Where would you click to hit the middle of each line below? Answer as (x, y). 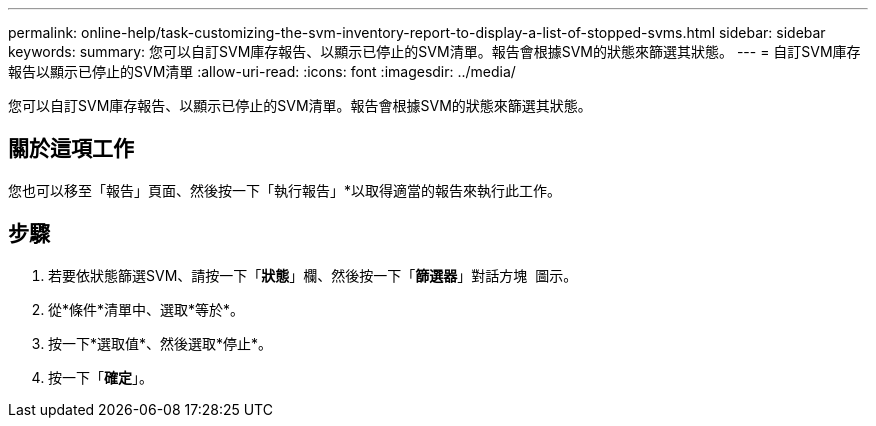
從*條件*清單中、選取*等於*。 (146, 309)
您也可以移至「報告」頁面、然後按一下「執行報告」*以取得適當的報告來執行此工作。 (285, 190)
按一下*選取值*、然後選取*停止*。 (160, 343)
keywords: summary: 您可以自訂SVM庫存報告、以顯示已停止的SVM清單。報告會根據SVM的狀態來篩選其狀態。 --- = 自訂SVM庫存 (434, 51)
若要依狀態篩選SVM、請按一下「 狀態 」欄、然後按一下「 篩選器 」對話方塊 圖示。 (313, 275)
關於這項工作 (71, 149)
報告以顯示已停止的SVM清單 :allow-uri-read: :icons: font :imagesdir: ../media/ (262, 71)
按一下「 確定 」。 (100, 377)
